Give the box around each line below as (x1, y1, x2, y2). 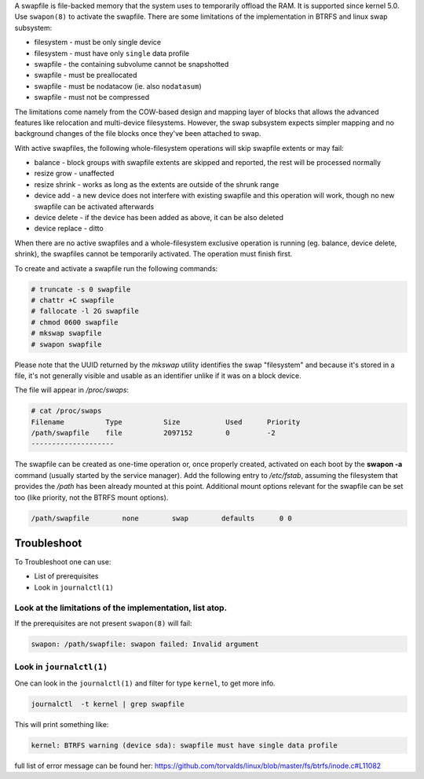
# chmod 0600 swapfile (31, 318, 119, 326)
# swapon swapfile (31, 340, 102, 349)
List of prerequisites (34, 571, 99, 581)
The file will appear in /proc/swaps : (14, 385, 130, 395)
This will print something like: (14, 719, 109, 729)
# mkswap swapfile (31, 329, 102, 338)
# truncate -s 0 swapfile (31, 285, 131, 294)
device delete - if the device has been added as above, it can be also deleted (34, 213, 284, 222)
